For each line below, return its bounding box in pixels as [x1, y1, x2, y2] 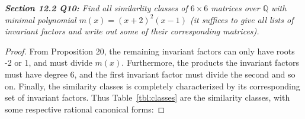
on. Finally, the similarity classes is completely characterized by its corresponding [5, 79, 300, 92]
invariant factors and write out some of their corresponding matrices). [5, 25, 259, 37]
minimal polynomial [5, 13, 76, 25]
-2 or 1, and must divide [5, 56, 92, 69]
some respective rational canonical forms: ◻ [5, 102, 165, 115]
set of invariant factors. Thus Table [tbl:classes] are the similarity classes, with [5, 91, 290, 104]
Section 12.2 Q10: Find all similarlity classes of [5, 2, 188, 14]
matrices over [211, 2, 260, 14]
